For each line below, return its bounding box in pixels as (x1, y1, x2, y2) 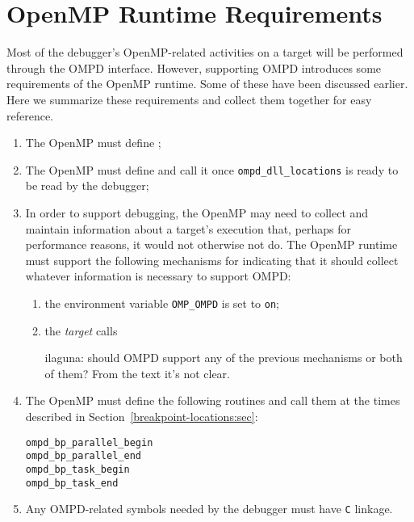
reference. (6, 107, 54, 124)
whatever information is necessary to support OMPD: (25, 267, 291, 284)
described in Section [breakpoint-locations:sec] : (25, 407, 258, 424)
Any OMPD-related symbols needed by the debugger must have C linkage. (25, 500, 393, 517)
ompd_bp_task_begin (25, 463, 130, 475)
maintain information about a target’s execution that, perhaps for (25, 220, 352, 237)
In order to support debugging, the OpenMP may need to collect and (25, 204, 369, 221)
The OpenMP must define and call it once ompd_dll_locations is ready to (25, 161, 399, 178)
